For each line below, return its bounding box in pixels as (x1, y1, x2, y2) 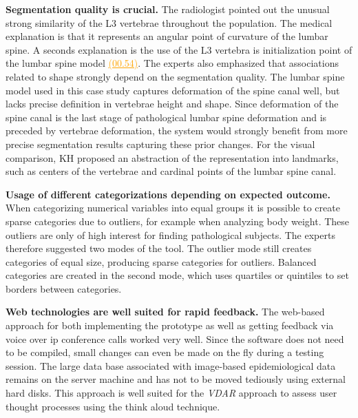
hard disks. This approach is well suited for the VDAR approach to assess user (6, 386, 337, 400)
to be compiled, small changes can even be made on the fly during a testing (6, 345, 324, 359)
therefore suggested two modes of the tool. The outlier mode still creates (6, 241, 312, 255)
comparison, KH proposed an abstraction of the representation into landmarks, (6, 150, 339, 165)
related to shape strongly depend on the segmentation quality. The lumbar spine (6, 69, 345, 83)
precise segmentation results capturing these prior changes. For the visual (6, 136, 315, 151)
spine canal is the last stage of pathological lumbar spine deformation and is (6, 109, 327, 124)
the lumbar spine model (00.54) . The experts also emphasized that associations (6, 56, 339, 70)
